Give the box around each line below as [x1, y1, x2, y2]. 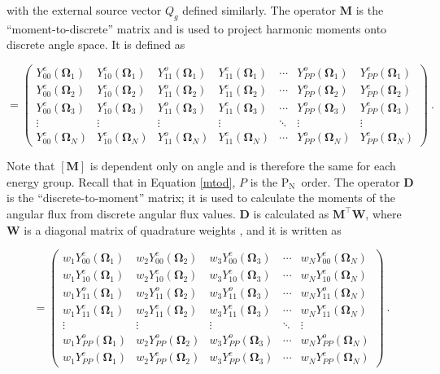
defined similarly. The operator [182, 2, 337, 18]
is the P [250, 173, 290, 190]
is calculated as [253, 205, 329, 222]
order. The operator [301, 173, 400, 190]
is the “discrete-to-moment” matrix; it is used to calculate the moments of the [7, 189, 395, 206]
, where [365, 205, 402, 222]
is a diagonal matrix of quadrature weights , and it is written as [24, 221, 342, 238]
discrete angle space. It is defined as [7, 36, 185, 53]
